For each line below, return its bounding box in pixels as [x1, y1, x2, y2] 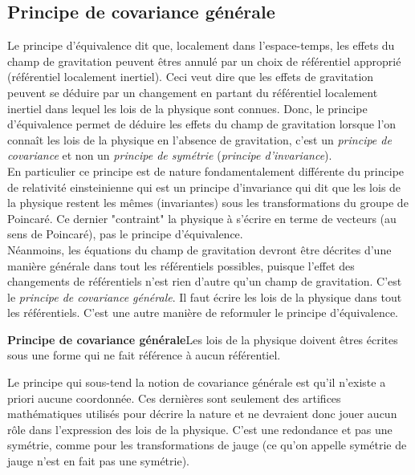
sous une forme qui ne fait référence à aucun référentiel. [7, 347, 281, 363]
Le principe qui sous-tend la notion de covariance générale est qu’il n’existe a [7, 374, 386, 391]
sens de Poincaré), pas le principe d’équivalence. [7, 225, 243, 242]
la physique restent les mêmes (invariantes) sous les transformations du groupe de [7, 194, 409, 211]
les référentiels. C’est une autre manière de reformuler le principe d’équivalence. [7, 304, 399, 321]
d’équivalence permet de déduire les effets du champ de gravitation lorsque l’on [7, 116, 397, 132]
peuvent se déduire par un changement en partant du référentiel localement [7, 83, 378, 100]
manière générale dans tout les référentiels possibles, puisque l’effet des [7, 257, 355, 274]
